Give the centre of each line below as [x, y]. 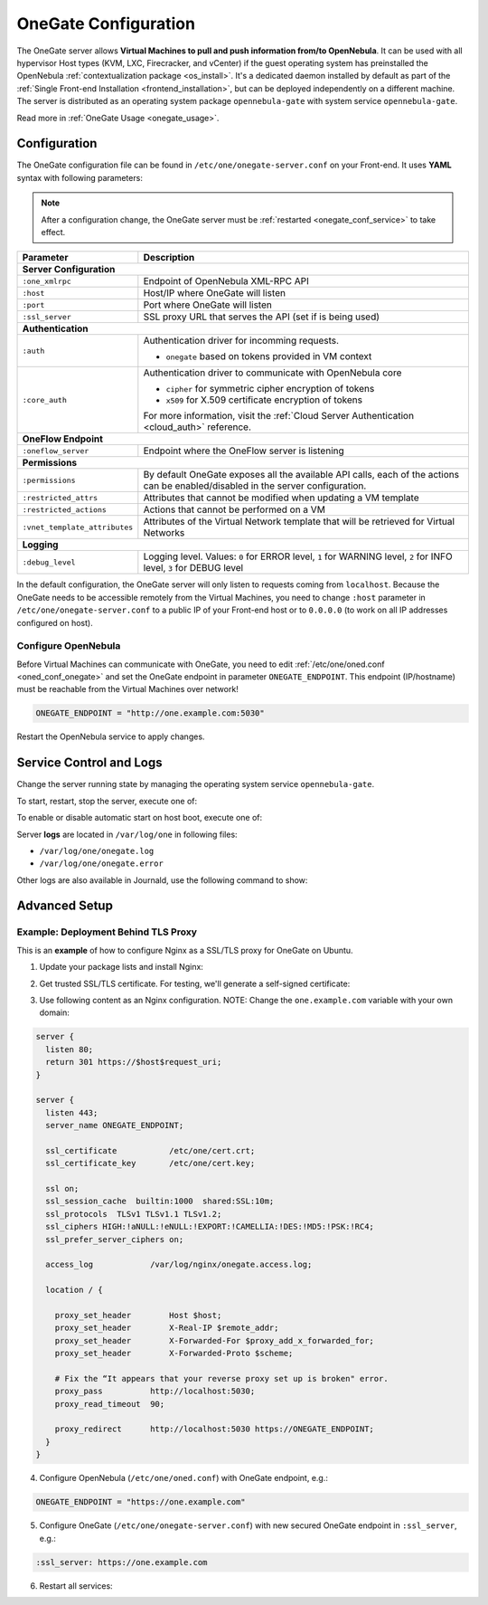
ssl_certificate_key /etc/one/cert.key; [150, 1163]
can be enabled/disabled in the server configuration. [255, 486]
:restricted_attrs [60, 498]
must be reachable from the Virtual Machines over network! [127, 689]
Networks [164, 533]
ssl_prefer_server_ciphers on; [115, 1239]
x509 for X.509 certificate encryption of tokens [264, 400]
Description [169, 258]
